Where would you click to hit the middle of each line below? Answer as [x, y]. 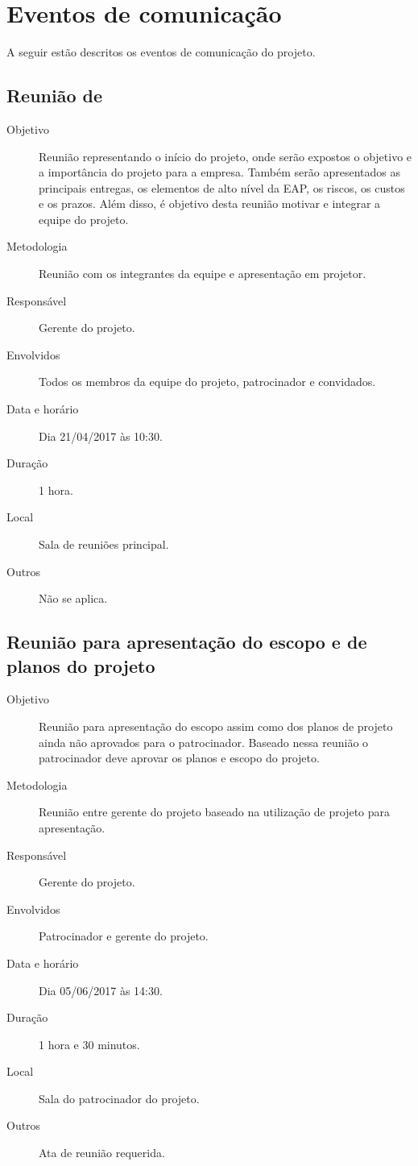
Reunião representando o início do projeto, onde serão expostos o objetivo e [226, 156]
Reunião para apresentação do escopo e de [187, 642]
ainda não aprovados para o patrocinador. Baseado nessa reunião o [204, 742]
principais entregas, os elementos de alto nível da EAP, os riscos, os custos [222, 187]
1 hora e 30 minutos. [89, 1044]
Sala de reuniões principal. [104, 544]
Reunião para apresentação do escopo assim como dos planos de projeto [216, 726]
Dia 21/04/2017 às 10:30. [101, 436]
